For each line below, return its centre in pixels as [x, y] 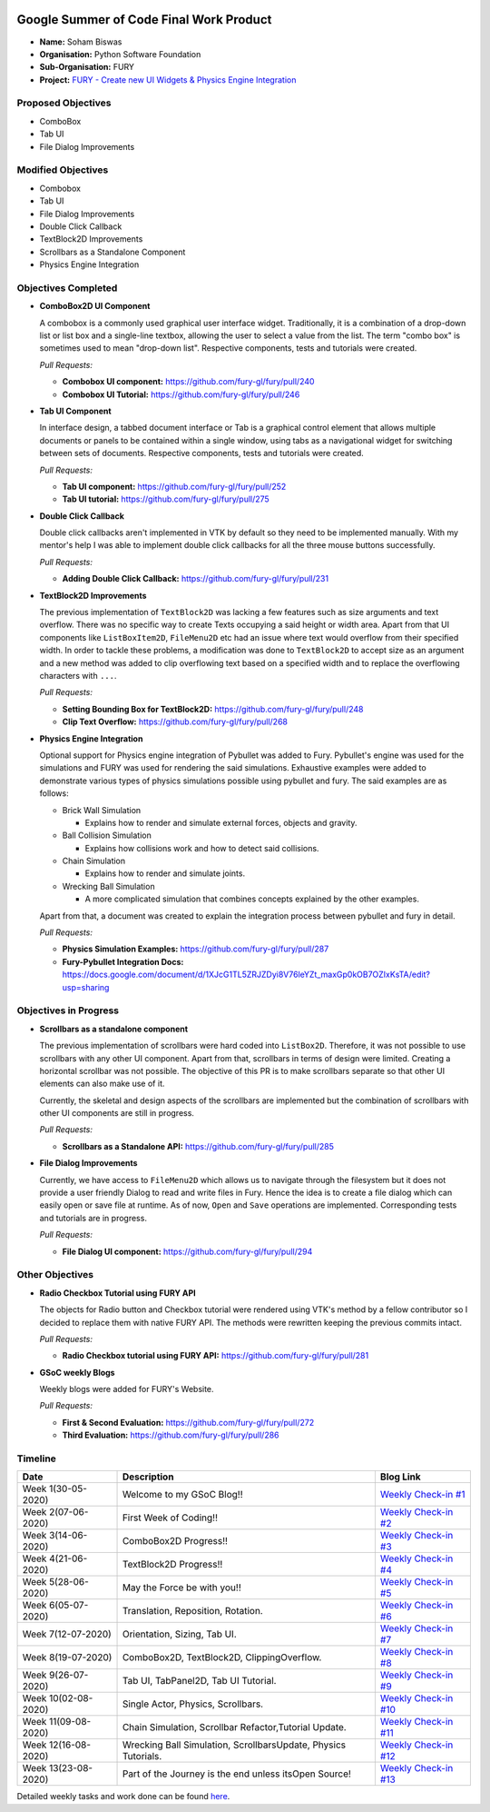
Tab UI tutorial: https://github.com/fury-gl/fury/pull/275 [166, 499]
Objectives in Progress [68, 1011]
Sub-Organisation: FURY [87, 67]
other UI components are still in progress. [117, 1113]
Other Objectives [55, 1275]
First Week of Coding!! [170, 1518]
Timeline [36, 1459]
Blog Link [400, 1477]
